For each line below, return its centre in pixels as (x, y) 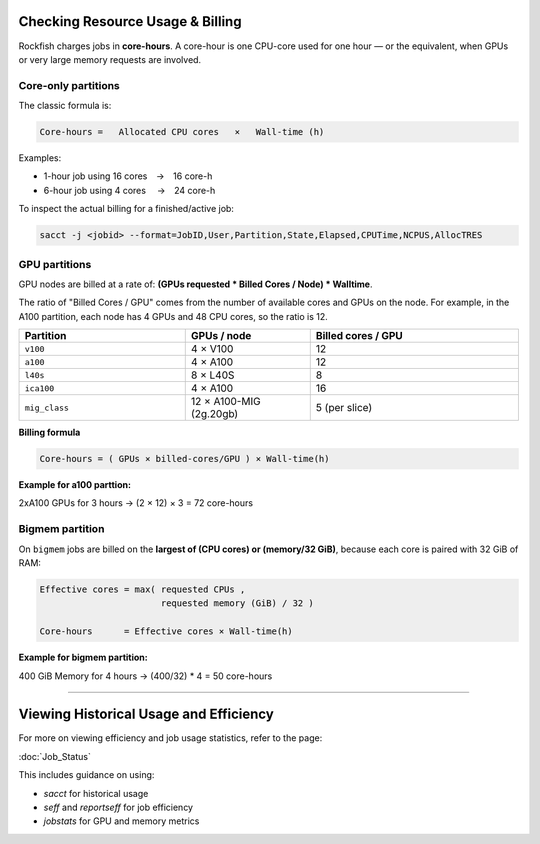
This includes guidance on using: (86, 775)
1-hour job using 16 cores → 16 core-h (128, 176)
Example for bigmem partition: (83, 657)
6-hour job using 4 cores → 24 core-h (129, 190)
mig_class (47, 407)
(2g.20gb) (214, 414)
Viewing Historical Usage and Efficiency (146, 714)
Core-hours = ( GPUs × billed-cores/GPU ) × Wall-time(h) (184, 459)
